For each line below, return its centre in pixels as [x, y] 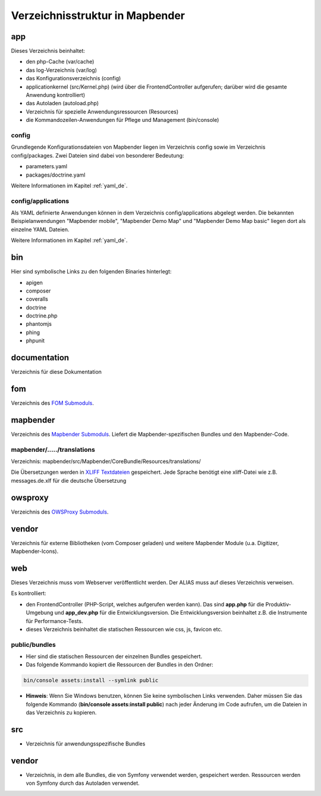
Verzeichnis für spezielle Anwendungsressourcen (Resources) [102, 111]
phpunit [35, 341]
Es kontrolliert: [29, 593]
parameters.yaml [47, 166]
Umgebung [40, 613]
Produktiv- [278, 604]
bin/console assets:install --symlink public [91, 680]
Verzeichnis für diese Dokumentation [56, 372]
